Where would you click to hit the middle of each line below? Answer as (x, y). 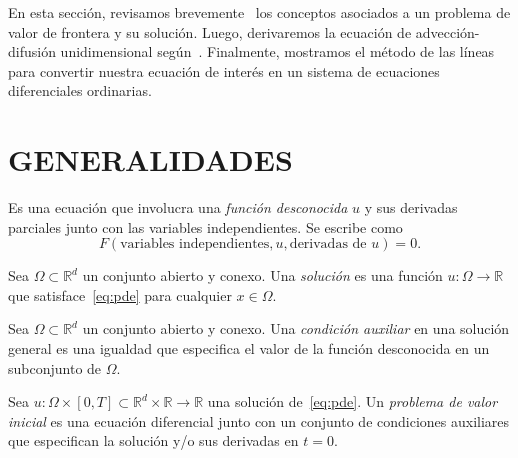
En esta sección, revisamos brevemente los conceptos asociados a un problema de (259, 12)
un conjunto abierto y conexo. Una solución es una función (262, 275)
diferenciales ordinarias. (80, 90)
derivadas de (328, 244)
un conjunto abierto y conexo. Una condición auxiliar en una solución (296, 328)
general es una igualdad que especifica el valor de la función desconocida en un (249, 348)
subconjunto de (55, 367)
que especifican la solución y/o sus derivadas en (153, 440)
